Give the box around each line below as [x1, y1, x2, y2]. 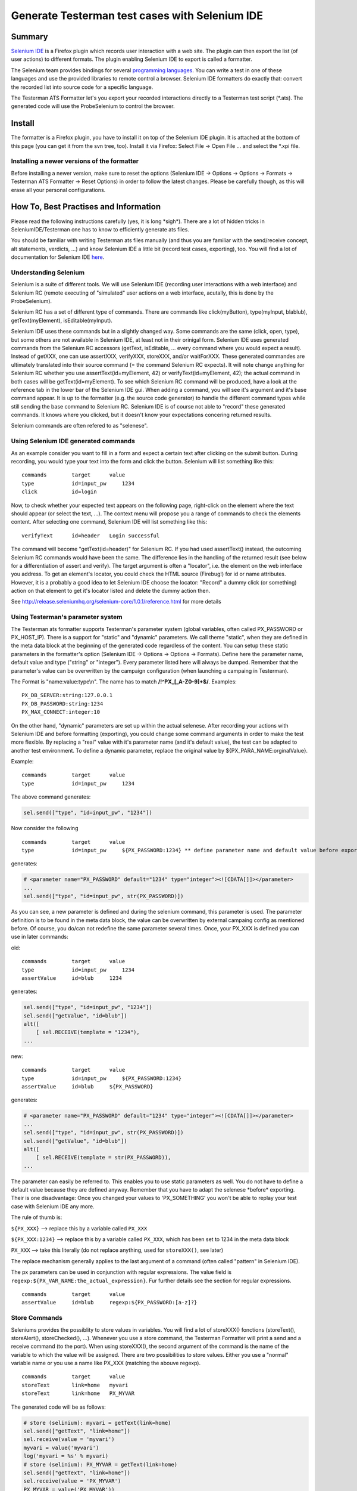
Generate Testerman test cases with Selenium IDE [11, 9, 264, 22]
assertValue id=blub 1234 [21, 975, 122, 981]
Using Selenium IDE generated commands [11, 437, 135, 446]
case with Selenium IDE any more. [11, 1202, 95, 1210]
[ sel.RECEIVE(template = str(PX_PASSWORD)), [36, 1154, 171, 1161]
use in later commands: [11, 933, 68, 941]
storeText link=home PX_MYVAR [21, 1390, 135, 1397]
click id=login [21, 488, 98, 495]
